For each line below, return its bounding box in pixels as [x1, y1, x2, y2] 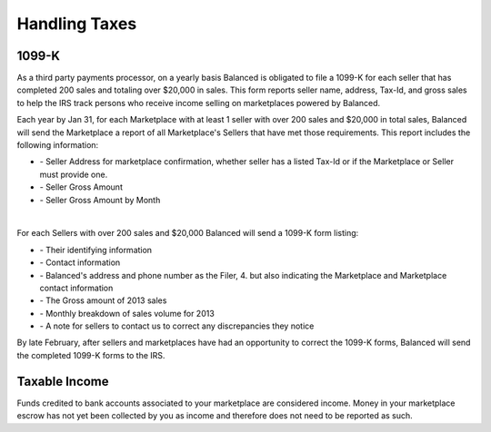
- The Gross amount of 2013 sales [39, 295, 167, 306]
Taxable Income [16, 373, 109, 389]
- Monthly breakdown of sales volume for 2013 [39, 308, 215, 319]
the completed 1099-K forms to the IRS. [16, 349, 165, 360]
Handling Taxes [16, 14, 137, 34]
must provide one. [39, 169, 108, 180]
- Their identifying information [39, 244, 153, 255]
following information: [16, 140, 99, 151]
